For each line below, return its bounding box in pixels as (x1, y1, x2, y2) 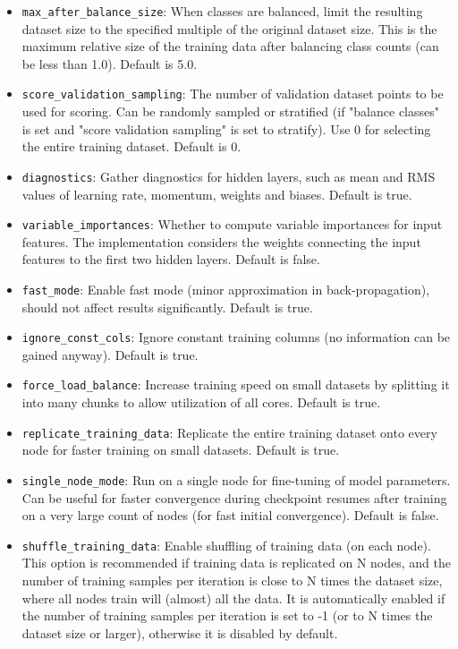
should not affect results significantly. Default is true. (21, 297, 313, 316)
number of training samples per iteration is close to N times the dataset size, (21, 571, 443, 590)
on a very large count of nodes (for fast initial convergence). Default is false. (21, 506, 439, 525)
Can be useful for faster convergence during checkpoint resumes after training (21, 488, 447, 507)
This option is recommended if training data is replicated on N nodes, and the (21, 553, 451, 572)
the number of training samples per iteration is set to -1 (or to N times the (21, 606, 433, 625)
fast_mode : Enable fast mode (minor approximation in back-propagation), (21, 279, 430, 298)
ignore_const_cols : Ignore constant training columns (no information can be (21, 328, 451, 346)
